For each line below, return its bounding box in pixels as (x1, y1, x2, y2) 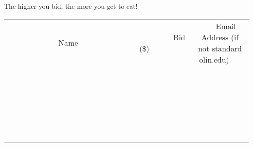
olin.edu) (199, 53, 229, 65)
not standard (198, 42, 242, 54)
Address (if (201, 31, 239, 43)
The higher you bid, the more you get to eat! (4, 1, 138, 11)
